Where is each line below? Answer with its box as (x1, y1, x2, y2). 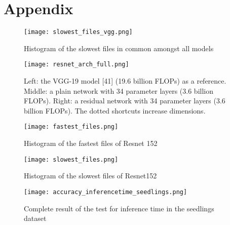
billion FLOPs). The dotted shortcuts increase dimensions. (24, 105, 206, 116)
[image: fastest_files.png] (24, 123, 119, 131)
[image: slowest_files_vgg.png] (24, 28, 133, 36)
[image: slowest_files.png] (24, 156, 119, 163)
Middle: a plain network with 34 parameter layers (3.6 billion (24, 85, 213, 96)
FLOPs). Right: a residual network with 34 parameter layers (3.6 (24, 95, 225, 106)
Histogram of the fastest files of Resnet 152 (24, 138, 158, 148)
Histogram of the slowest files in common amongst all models (24, 43, 214, 53)
